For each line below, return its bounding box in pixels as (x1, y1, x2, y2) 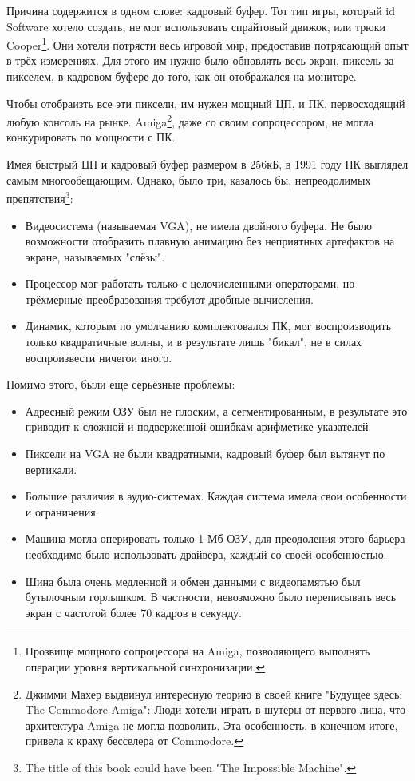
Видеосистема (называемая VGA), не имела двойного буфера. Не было (25, 217, 373, 233)
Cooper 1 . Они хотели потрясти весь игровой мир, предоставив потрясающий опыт (6, 34, 409, 53)
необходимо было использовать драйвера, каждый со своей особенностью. (25, 546, 387, 562)
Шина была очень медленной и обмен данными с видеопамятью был (25, 572, 361, 589)
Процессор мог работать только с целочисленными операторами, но (25, 275, 355, 292)
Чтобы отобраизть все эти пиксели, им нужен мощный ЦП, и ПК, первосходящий (6, 94, 405, 111)
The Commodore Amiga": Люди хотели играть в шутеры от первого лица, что (25, 701, 405, 718)
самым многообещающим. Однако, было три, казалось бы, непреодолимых (6, 171, 371, 188)
